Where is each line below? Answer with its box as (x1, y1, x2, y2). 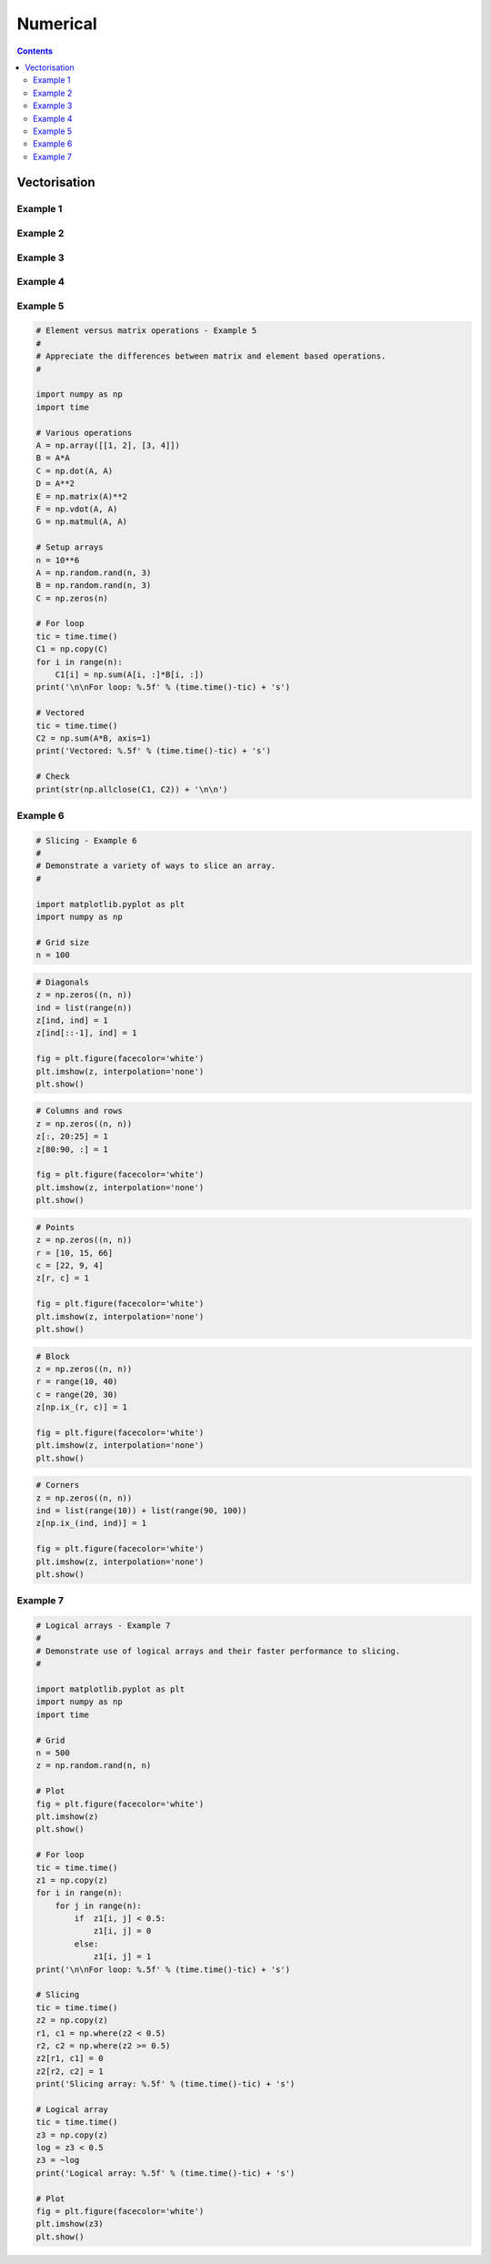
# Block (35, 1351, 70, 1361)
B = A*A (35, 453, 70, 463)
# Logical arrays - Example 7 (35, 1621, 171, 1631)
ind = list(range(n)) (35, 1002, 133, 1013)
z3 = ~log (35, 2155, 80, 2166)
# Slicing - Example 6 (35, 835, 137, 845)
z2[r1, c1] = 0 (35, 2053, 104, 2064)
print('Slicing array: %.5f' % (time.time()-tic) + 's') (35, 2079, 296, 2089)
